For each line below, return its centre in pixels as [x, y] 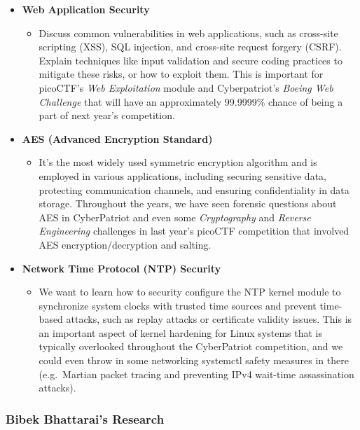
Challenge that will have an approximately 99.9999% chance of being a [191, 101]
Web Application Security [86, 9]
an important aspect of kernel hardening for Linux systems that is [181, 332]
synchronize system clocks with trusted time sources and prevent [178, 305]
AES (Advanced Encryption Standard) [117, 138]
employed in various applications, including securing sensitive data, [182, 175]
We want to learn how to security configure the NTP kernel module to [190, 292]
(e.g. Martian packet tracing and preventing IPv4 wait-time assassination [196, 374]
